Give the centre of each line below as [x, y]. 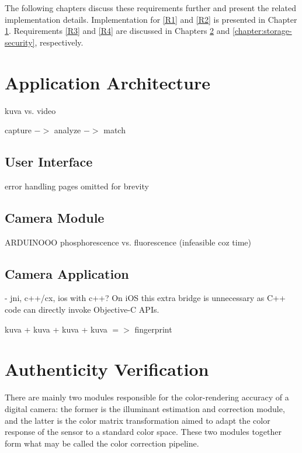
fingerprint [153, 329]
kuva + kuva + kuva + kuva [56, 329]
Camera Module [55, 217]
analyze [67, 130]
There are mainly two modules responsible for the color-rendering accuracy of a [147, 397]
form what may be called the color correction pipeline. [102, 443]
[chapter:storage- [262, 31]
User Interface [49, 162]
